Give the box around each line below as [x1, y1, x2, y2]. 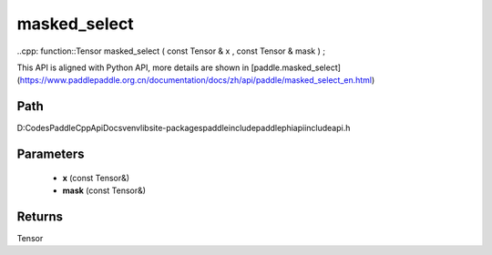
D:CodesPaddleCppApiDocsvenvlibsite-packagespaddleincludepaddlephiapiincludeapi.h [16, 123, 351, 134]
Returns [16, 209, 64, 224]
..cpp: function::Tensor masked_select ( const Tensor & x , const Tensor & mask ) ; [16, 46, 325, 56]
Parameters [16, 147, 85, 162]
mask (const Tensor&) [62, 185, 146, 196]
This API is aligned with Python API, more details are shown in [16, 62, 250, 73]
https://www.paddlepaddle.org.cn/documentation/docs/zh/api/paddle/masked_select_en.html [19, 75, 373, 86]
